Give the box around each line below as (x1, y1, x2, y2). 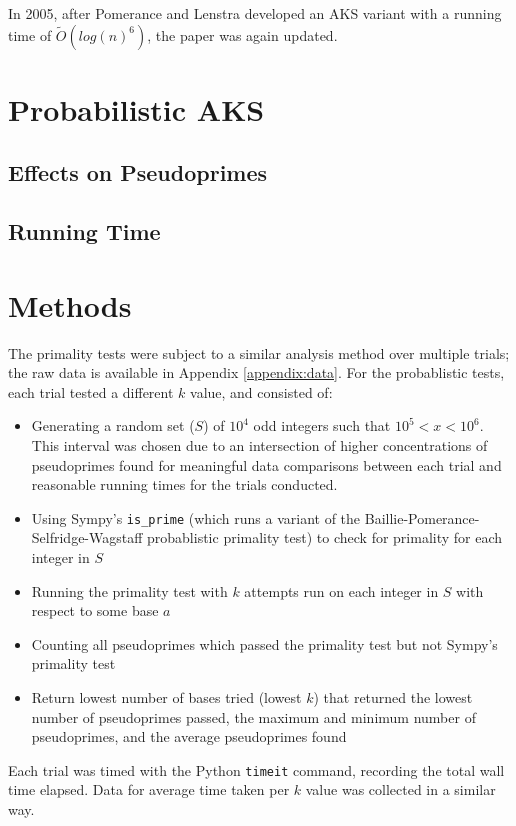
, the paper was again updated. (147, 24, 338, 45)
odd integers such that (253, 415, 391, 436)
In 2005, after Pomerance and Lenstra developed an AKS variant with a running (8, 3, 502, 23)
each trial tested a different (8, 381, 174, 402)
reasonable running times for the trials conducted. (31, 474, 338, 495)
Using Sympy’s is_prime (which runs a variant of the (31, 507, 361, 528)
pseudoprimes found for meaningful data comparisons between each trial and (31, 454, 502, 475)
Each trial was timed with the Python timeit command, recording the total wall (8, 759, 505, 780)
